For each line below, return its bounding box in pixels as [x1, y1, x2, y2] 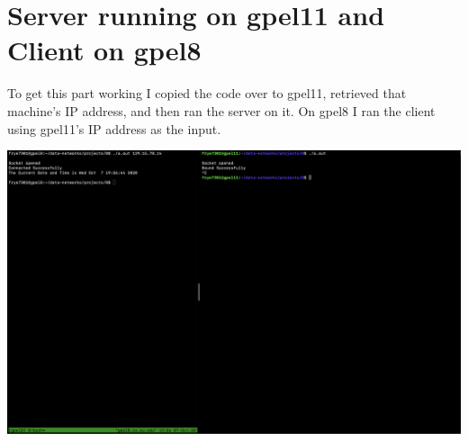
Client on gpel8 [7, 31, 202, 68]
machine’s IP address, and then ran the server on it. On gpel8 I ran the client [7, 101, 436, 120]
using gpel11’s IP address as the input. [7, 119, 221, 138]
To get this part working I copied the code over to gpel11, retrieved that [7, 84, 407, 103]
